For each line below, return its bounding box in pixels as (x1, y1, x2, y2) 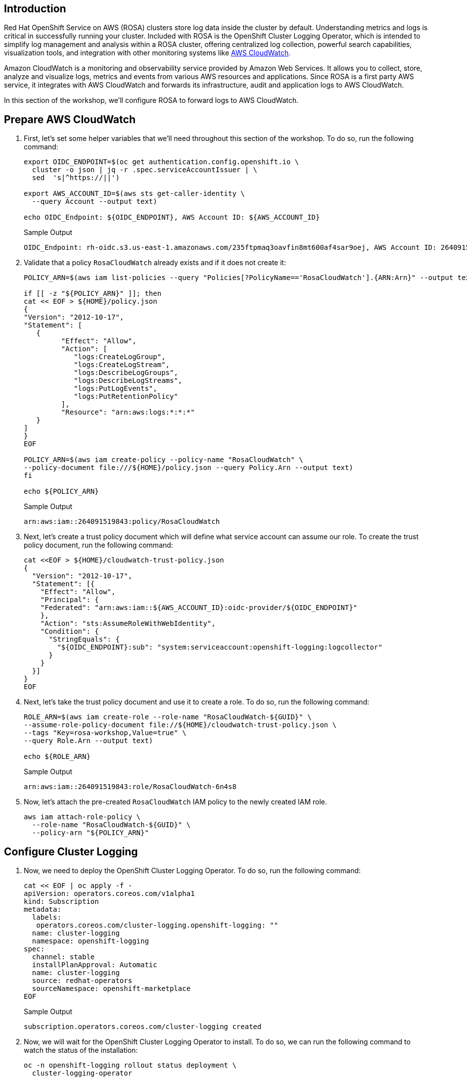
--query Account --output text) (32, 197, 157, 206)
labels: (32, 913, 61, 922)
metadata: (24, 905, 61, 914)
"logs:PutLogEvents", (74, 384, 157, 393)
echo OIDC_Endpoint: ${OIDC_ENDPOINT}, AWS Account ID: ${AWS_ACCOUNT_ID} (24, 213, 320, 222)
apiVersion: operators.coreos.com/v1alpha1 (24, 890, 195, 898)
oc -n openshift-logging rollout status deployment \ (24, 1061, 236, 1070)
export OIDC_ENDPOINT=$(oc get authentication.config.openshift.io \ (24, 158, 299, 166)
